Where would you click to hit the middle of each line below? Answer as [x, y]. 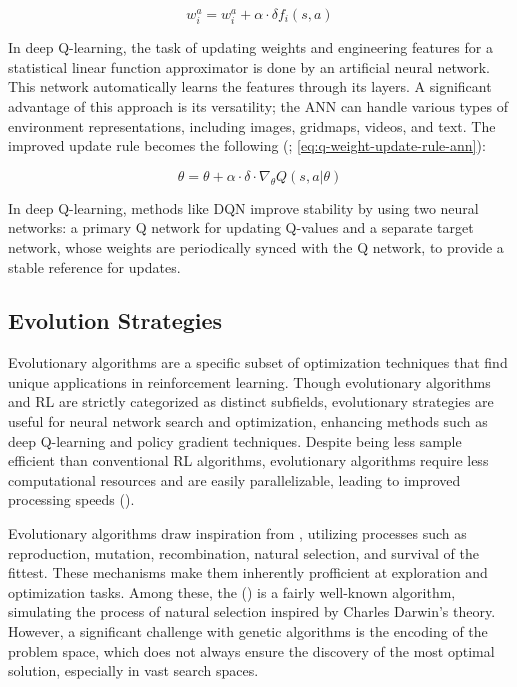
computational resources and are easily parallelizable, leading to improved [234, 479]
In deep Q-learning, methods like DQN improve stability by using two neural [243, 207]
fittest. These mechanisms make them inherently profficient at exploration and [248, 572]
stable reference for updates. [94, 266]
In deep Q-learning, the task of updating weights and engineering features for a [250, 47]
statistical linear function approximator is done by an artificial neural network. [249, 66]
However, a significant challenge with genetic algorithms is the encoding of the [248, 631]
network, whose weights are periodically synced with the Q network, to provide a [256, 246]
